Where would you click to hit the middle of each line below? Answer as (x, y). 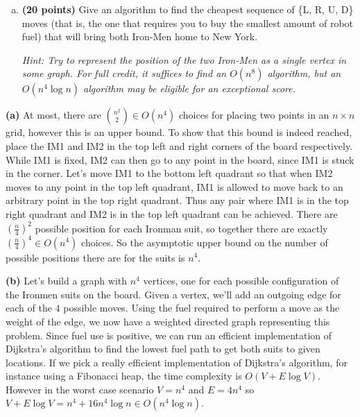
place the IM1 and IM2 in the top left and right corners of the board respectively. (179, 145)
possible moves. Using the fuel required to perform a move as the (202, 308)
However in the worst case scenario (80, 389)
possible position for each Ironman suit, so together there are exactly (181, 228)
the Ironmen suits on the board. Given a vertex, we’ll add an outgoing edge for (173, 294)
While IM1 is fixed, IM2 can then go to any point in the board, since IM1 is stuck (180, 159)
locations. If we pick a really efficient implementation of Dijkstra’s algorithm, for (177, 362)
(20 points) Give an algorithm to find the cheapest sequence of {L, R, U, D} (188, 9)
